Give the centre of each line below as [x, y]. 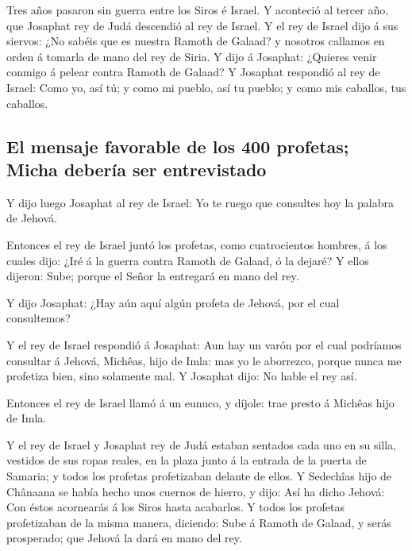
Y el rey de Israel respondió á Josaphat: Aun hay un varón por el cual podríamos [204, 344]
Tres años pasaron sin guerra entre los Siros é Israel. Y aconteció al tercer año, [198, 10]
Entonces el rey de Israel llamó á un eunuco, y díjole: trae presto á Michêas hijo [200, 402]
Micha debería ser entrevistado [137, 169]
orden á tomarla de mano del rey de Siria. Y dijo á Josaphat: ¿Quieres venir [192, 56]
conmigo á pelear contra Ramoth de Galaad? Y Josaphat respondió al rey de [193, 72]
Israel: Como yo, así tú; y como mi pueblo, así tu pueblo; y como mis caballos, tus [206, 87]
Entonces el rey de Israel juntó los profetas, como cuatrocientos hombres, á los [197, 244]
